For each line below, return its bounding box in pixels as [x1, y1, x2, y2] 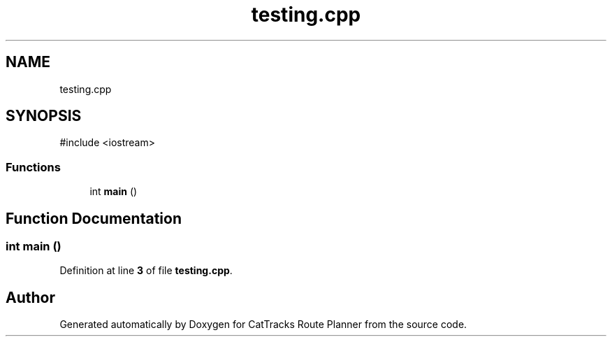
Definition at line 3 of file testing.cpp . [59, 264, 233, 277]
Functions [6, 159, 61, 174]
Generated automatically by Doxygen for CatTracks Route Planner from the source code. [59, 318, 467, 331]
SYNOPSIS [6, 107, 82, 125]
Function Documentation [6, 209, 182, 227]
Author [6, 288, 55, 306]
